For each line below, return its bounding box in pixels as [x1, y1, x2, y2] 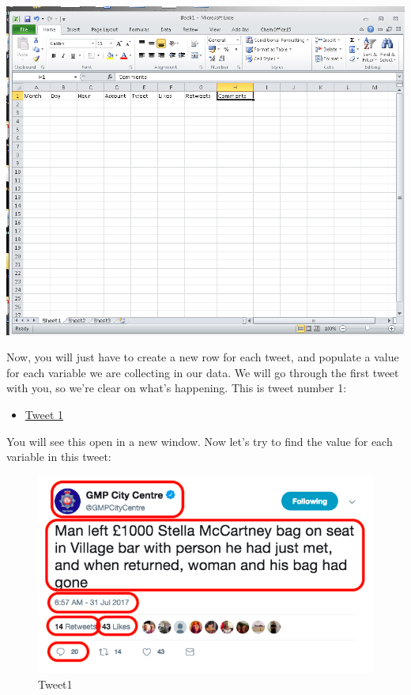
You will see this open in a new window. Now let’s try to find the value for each [6, 432, 393, 449]
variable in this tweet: [6, 448, 111, 465]
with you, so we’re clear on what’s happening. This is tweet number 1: [6, 380, 347, 396]
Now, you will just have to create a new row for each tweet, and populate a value [6, 349, 399, 365]
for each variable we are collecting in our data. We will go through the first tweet [6, 364, 399, 380]
